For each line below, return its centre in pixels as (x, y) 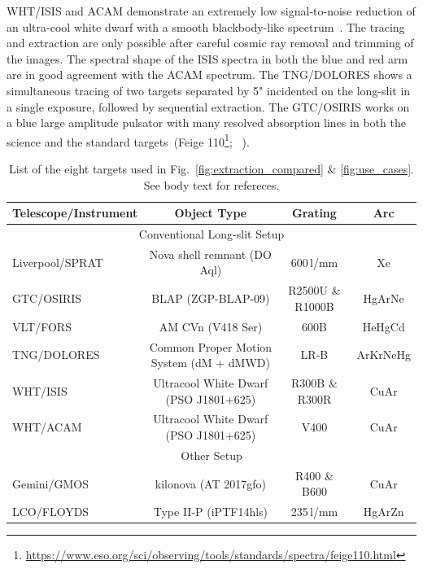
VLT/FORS (42, 326)
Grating (314, 213)
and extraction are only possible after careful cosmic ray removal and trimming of (210, 43)
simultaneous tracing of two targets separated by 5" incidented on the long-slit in (209, 90)
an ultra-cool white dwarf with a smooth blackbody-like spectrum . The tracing (206, 26)
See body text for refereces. (211, 184)
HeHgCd (384, 326)
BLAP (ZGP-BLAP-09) (211, 298)
